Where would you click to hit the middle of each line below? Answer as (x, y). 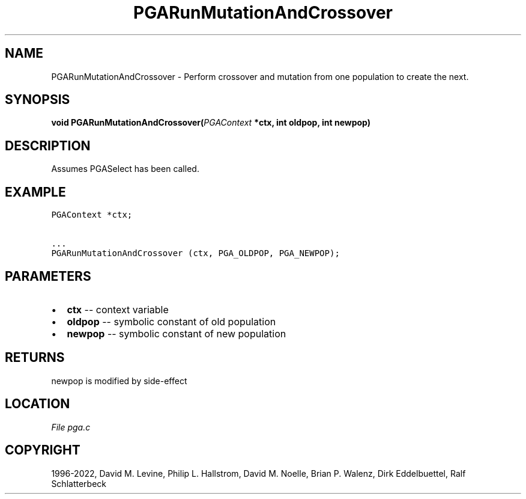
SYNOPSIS (38, 100)
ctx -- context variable (118, 309)
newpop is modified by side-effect (119, 381)
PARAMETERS (48, 276)
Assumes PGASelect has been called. (125, 169)
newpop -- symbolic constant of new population (177, 333)
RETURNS (35, 358)
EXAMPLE (35, 192)
